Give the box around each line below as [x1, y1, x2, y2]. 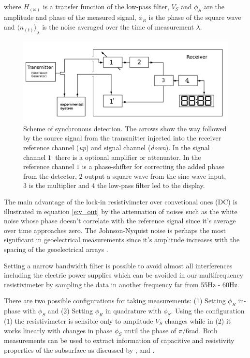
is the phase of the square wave [148, 12, 241, 22]
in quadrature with [105, 306, 162, 316]
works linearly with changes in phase [4, 325, 113, 335]
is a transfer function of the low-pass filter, [43, 1, 169, 11]
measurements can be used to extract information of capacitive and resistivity [4, 335, 235, 345]
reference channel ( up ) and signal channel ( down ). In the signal [23, 142, 210, 153]
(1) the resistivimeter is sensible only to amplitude [4, 315, 153, 326]
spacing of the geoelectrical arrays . [4, 244, 108, 254]
